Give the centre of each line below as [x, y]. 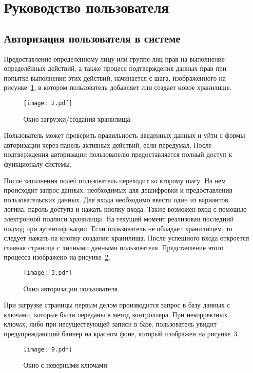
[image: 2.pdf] [48, 103]
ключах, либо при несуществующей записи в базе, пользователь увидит [110, 324]
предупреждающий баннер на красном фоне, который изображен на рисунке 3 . [122, 333]
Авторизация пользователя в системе [92, 38]
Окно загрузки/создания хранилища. [78, 119]
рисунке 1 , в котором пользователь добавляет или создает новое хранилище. [118, 87]
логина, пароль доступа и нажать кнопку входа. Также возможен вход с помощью [126, 209]
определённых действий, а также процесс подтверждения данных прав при [115, 68]
